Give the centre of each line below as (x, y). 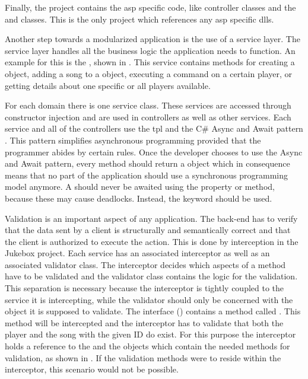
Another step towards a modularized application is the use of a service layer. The (153, 39)
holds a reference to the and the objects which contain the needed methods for (147, 346)
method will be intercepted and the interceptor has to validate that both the (144, 322)
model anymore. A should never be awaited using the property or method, (140, 187)
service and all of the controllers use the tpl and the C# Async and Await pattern (154, 128)
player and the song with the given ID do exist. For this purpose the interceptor (150, 334)
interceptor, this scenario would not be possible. (92, 369)
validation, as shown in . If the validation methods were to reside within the (143, 357)
